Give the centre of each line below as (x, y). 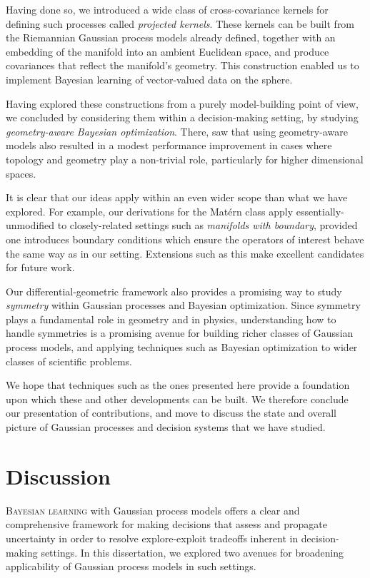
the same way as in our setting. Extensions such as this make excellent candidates (185, 253)
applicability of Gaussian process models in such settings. (131, 566)
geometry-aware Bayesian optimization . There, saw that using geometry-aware (177, 131)
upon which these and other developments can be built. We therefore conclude (177, 399)
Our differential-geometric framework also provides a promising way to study (174, 291)
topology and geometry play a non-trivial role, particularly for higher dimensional (185, 159)
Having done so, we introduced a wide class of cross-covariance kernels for (167, 9)
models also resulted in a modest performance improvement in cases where (169, 145)
